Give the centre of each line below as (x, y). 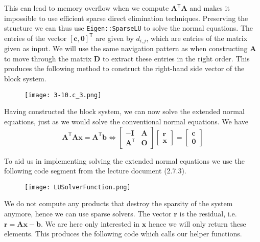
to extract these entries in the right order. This (176, 58)
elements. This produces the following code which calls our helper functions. (123, 234)
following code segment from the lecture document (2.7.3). (95, 171)
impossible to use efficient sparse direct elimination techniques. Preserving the (126, 18)
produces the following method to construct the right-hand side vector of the (124, 68)
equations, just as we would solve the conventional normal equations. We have (126, 121)
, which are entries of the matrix (197, 38)
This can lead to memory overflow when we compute (87, 8)
